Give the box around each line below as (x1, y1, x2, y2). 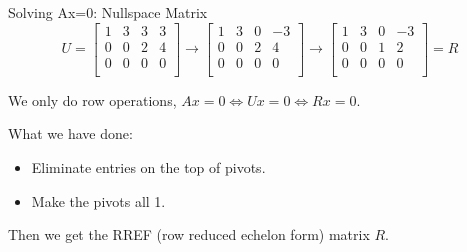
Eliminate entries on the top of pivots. (31, 156, 266, 177)
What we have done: (8, 123, 133, 144)
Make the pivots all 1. (31, 190, 166, 211)
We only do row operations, (8, 89, 177, 110)
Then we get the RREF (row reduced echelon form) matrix (8, 224, 370, 245)
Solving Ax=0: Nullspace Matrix (8, 2, 208, 22)
